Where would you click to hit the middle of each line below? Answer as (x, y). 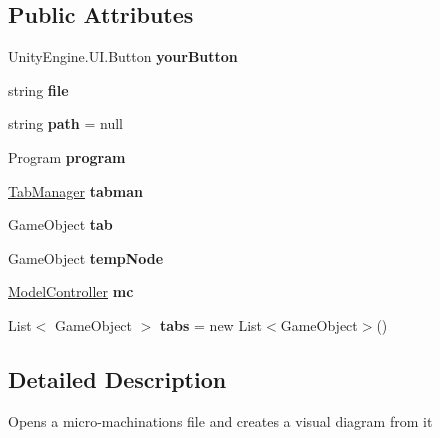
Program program (67, 156)
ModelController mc (71, 291)
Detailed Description (117, 378)
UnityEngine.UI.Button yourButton (123, 56)
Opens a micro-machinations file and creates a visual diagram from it (220, 420)
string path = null (65, 123)
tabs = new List (211, 324)
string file (38, 89)
